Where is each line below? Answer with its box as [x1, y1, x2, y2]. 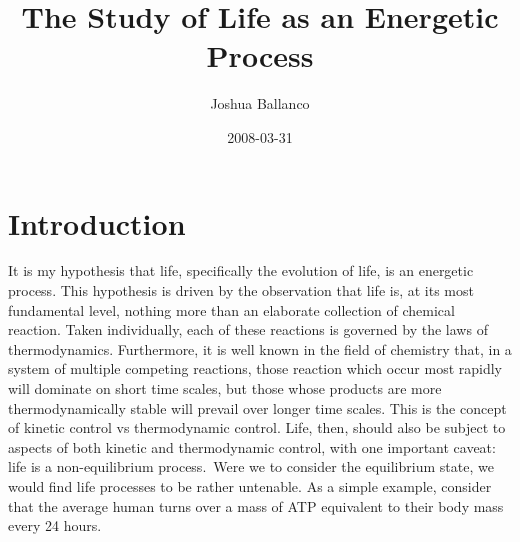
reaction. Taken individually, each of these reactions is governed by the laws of [8, 319, 488, 340]
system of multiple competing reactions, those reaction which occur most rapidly [8, 358, 503, 379]
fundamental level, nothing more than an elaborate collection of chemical [8, 299, 455, 320]
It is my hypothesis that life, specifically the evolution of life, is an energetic [8, 260, 474, 281]
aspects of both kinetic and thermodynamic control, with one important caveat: [8, 436, 496, 457]
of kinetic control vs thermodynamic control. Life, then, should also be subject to [8, 417, 506, 438]
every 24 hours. [8, 515, 102, 536]
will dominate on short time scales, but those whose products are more [8, 378, 442, 398]
